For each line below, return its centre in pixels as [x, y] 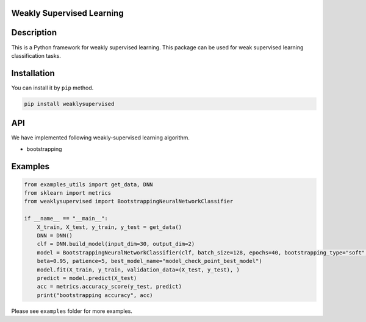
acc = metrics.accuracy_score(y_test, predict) [109, 287]
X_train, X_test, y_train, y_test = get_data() [109, 227]
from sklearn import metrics [68, 193]
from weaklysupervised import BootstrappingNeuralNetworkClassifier [129, 201]
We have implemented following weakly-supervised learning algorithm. [101, 138]
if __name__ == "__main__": [66, 219]
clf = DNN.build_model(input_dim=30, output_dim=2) [116, 244]
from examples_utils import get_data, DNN [88, 184]
